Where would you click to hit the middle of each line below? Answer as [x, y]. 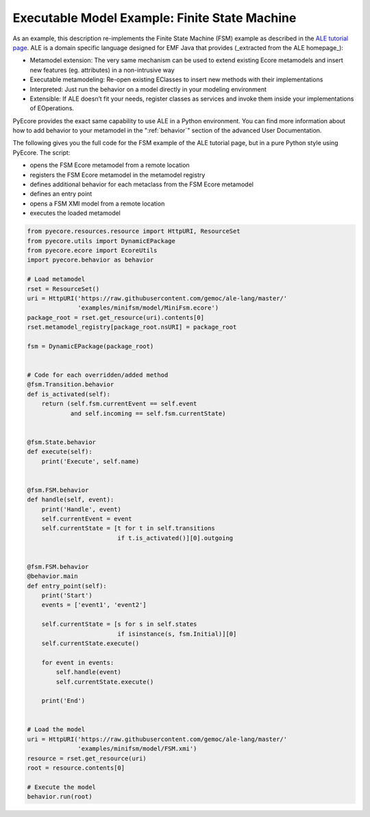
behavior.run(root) [60, 797]
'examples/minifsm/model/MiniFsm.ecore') [148, 308]
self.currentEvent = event [87, 518]
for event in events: [78, 662]
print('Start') [67, 595]
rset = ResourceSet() [63, 289]
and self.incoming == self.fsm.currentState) [148, 413]
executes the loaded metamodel [75, 213]
